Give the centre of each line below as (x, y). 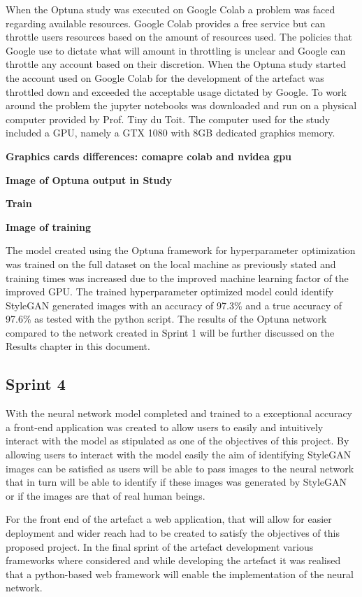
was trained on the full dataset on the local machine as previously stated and (171, 264)
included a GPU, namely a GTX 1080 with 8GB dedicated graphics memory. (171, 133)
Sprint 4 (36, 384)
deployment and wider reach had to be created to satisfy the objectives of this (173, 533)
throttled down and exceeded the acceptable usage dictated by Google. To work (176, 91)
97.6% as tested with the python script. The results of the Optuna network (166, 319)
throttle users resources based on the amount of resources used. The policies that (179, 37)
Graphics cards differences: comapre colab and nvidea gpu (149, 156)
